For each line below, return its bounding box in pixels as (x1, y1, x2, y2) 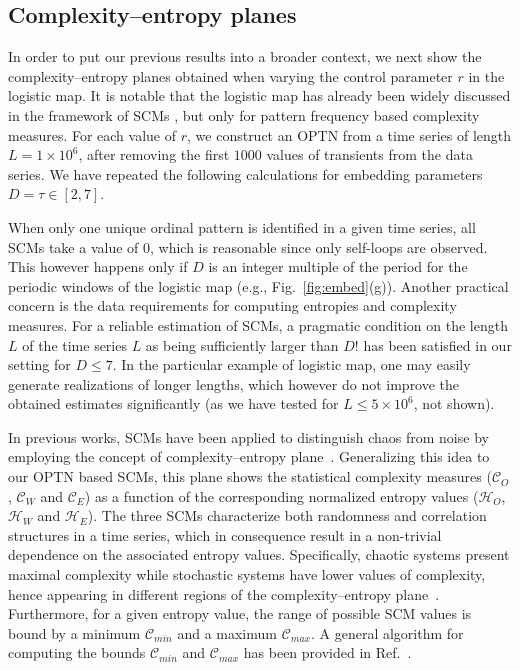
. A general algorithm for (310, 622, 464, 643)
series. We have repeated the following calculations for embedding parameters (8, 163, 483, 184)
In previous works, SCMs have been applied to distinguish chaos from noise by (8, 426, 489, 447)
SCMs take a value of (8, 236, 139, 257)
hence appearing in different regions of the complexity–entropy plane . (8, 583, 440, 604)
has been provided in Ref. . (243, 642, 412, 663)
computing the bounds (8, 642, 146, 663)
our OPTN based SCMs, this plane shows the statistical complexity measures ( (8, 466, 492, 487)
